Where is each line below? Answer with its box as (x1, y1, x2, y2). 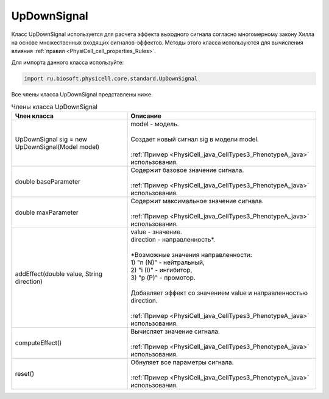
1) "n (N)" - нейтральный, (130, 258, 205, 267)
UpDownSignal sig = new (15, 135, 88, 143)
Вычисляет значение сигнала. (130, 327, 221, 336)
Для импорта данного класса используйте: (11, 59, 124, 66)
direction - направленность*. (130, 235, 216, 244)
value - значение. (130, 228, 182, 236)
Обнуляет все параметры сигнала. (130, 358, 234, 367)
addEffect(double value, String (15, 270, 103, 278)
